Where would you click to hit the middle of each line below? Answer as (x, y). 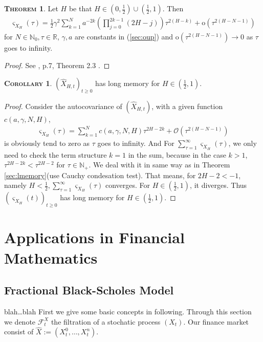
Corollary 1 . (28, 83)
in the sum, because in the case (177, 154)
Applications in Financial (94, 237)
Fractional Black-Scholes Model (89, 290)
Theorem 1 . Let (31, 8)
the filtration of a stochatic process (106, 321)
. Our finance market (216, 321)
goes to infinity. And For (136, 143)
